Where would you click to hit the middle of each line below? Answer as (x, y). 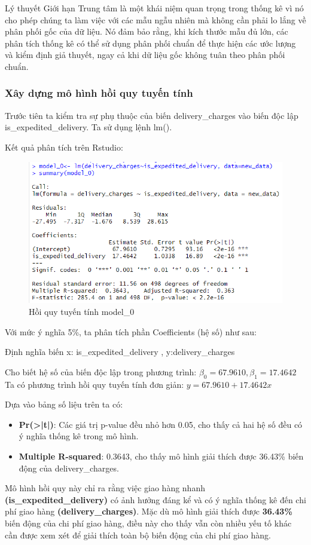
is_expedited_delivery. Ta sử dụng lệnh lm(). (89, 127)
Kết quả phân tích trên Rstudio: (64, 147)
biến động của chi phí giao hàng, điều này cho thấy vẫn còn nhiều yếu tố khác (148, 523)
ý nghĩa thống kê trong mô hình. (79, 436)
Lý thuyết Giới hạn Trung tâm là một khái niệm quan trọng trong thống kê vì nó (154, 8)
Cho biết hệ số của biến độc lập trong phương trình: (101, 371)
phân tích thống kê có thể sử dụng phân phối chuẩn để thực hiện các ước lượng (150, 43)
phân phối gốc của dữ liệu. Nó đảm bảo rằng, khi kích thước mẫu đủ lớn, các (147, 31)
